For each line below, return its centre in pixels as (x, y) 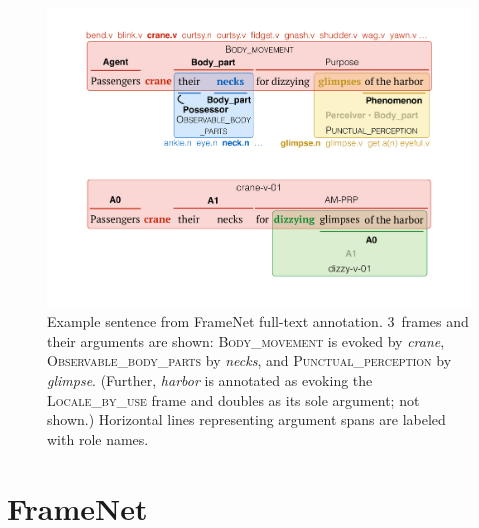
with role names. (98, 438)
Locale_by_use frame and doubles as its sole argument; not (233, 399)
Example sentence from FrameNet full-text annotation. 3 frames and (258, 321)
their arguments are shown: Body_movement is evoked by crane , (246, 340)
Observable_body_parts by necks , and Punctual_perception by (249, 360)
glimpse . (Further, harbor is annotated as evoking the (210, 380)
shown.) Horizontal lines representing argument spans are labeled (246, 419)
